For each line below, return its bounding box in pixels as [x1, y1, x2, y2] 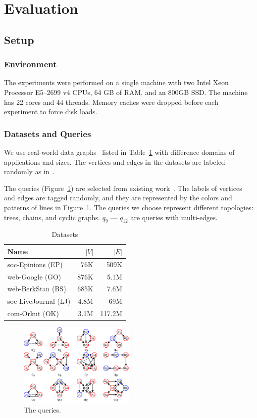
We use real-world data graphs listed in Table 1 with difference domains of [4, 146, 235, 157]
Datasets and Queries [4, 127, 91, 139]
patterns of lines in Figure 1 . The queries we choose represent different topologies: [4, 202, 254, 212]
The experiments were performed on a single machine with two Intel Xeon [4, 77, 229, 88]
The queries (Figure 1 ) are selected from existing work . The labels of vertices [4, 183, 242, 193]
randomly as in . [4, 166, 55, 177]
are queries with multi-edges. [130, 212, 218, 222]
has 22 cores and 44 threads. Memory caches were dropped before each [4, 96, 218, 107]
